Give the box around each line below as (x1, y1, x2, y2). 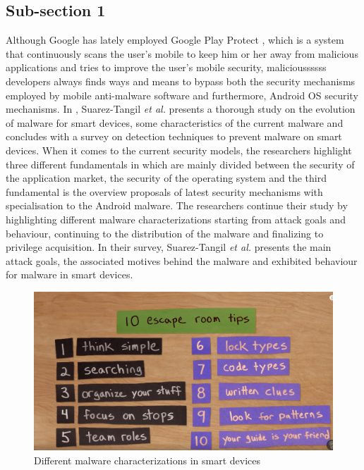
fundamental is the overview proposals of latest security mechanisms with (6, 184, 323, 199)
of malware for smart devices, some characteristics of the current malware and (6, 115, 344, 130)
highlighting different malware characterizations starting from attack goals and (6, 211, 346, 226)
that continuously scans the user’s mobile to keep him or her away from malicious (6, 46, 358, 61)
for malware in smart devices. (6, 267, 133, 282)
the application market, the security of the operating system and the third (6, 171, 327, 185)
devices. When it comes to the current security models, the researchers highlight (6, 142, 352, 157)
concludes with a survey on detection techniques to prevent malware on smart (6, 129, 342, 144)
